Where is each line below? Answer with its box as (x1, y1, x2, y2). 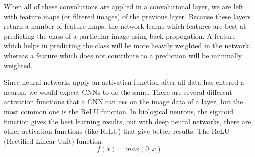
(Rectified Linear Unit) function (4, 135, 102, 146)
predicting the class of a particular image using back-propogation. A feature (4, 30, 236, 41)
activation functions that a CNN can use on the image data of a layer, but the (4, 96, 243, 107)
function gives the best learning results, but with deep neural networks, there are (4, 116, 251, 126)
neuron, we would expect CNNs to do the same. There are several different (4, 86, 232, 97)
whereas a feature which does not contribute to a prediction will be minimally (4, 50, 242, 60)
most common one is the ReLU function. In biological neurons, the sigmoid (4, 106, 233, 116)
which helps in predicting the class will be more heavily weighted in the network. (4, 40, 251, 51)
